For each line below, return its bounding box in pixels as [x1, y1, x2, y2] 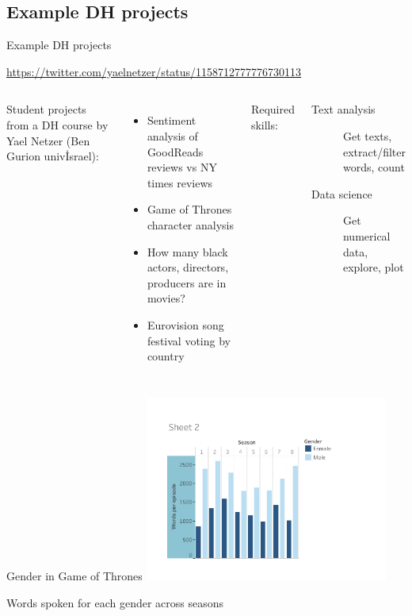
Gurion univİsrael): [6, 148, 99, 164]
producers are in [147, 274, 227, 291]
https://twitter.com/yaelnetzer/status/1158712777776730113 [6, 63, 302, 79]
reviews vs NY [147, 159, 217, 175]
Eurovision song [147, 316, 224, 333]
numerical [342, 227, 391, 244]
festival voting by [147, 332, 231, 348]
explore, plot [342, 259, 404, 275]
